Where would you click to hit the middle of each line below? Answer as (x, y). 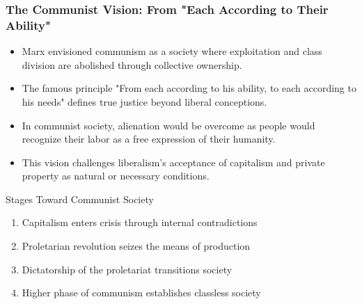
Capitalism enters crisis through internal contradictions (140, 222)
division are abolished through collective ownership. (132, 64)
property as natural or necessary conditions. (116, 176)
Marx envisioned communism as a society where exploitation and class (172, 51)
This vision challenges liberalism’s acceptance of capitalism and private (173, 162)
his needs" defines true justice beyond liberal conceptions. (144, 101)
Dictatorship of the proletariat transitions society (127, 269)
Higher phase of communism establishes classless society (141, 293)
